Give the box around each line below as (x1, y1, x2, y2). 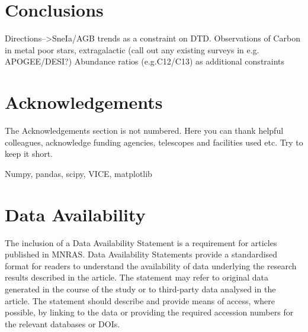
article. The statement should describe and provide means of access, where (5, 294, 275, 307)
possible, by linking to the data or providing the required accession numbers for (5, 306, 294, 318)
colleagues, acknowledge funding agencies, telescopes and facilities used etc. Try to (5, 136, 303, 148)
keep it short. (5, 147, 53, 160)
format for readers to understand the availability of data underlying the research (5, 259, 297, 272)
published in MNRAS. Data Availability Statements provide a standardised (5, 248, 278, 260)
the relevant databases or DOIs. (5, 317, 120, 330)
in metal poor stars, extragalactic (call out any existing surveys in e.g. (5, 43, 259, 56)
